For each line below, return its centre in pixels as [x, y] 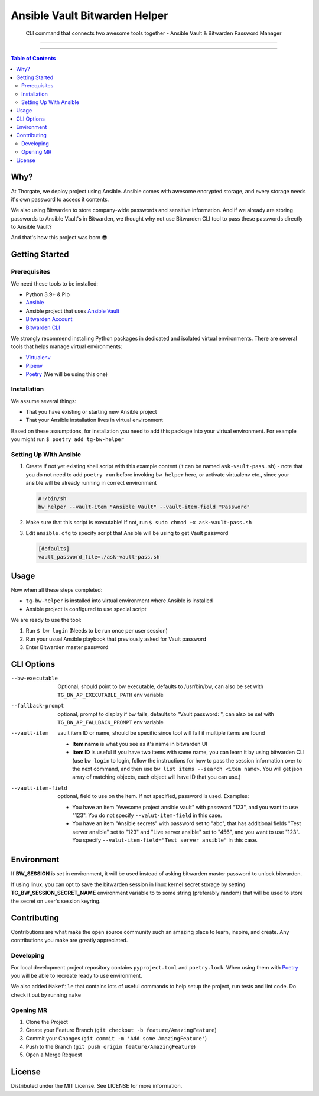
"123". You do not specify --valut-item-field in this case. [147, 815]
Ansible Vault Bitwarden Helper [89, 15]
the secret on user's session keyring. [56, 901]
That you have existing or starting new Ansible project [91, 412]
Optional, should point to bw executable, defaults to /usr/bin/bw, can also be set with [161, 686]
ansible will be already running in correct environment [91, 483]
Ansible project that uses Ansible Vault [73, 311]
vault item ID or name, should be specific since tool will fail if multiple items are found [161, 733]
